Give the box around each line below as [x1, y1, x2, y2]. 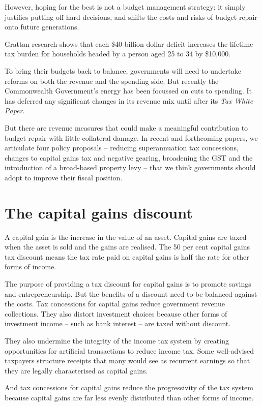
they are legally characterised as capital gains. [5, 365, 148, 376]
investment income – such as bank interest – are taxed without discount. [5, 318, 231, 329]
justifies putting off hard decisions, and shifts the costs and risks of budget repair [5, 11, 257, 22]
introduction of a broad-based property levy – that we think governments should [5, 162, 256, 173]
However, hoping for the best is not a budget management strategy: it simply [5, 2, 246, 12]
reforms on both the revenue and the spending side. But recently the [5, 75, 219, 86]
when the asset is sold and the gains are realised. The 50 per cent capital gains [5, 241, 250, 252]
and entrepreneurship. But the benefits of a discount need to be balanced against [5, 288, 257, 299]
